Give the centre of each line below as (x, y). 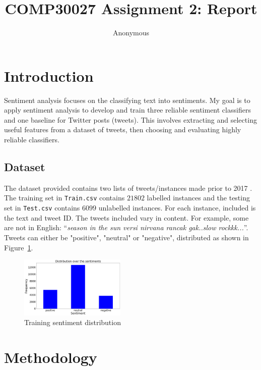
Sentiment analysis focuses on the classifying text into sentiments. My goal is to (127, 100)
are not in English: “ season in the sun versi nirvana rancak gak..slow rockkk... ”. (126, 227)
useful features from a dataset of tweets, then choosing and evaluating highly (123, 129)
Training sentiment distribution (73, 322)
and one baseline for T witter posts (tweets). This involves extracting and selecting (130, 119)
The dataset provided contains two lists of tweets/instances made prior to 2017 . (128, 188)
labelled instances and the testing (198, 198)
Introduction (49, 75)
